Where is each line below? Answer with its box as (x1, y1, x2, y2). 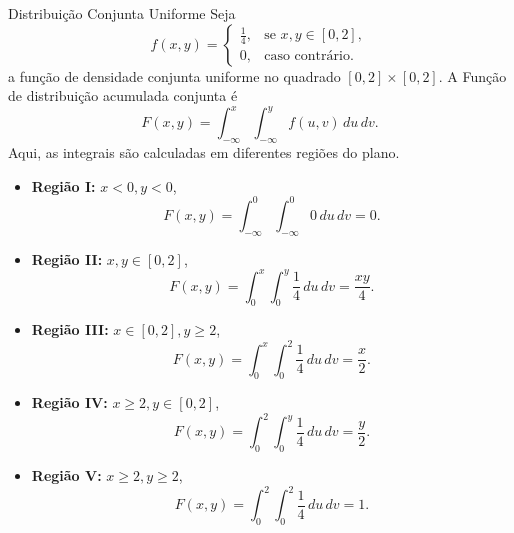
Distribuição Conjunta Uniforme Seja (8, 3, 236, 23)
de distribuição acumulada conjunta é (8, 85, 238, 106)
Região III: (31, 319, 109, 340)
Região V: (31, 465, 102, 486)
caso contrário (264, 49, 350, 64)
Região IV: (31, 392, 108, 413)
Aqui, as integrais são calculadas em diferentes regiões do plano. (8, 142, 400, 163)
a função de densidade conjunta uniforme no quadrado (8, 65, 341, 86)
